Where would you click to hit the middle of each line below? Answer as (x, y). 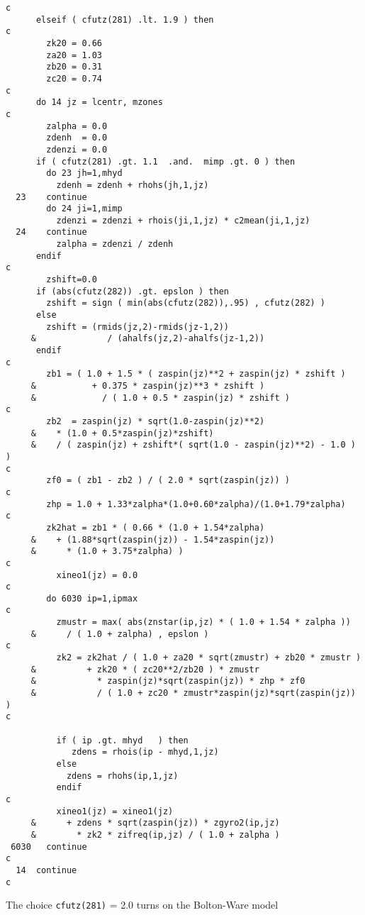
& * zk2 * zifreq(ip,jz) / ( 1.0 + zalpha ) (155, 834)
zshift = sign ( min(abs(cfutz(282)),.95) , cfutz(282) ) (186, 303)
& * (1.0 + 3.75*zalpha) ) (107, 551)
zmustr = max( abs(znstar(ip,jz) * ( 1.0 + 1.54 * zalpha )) (203, 622)
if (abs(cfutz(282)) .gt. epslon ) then (132, 291)
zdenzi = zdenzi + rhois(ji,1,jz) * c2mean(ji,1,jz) (183, 220)
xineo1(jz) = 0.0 (97, 575)
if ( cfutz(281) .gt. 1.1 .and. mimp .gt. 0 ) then (165, 161)
